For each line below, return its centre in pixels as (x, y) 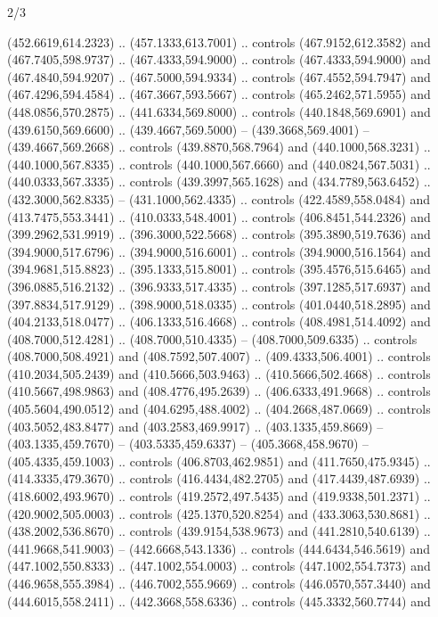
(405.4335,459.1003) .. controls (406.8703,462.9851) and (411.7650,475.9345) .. (219, 461)
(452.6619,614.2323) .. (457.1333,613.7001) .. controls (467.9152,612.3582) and (219, 41)
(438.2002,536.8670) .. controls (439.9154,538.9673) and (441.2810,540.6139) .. (219, 531)
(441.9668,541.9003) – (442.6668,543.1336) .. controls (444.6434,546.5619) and (219, 548)
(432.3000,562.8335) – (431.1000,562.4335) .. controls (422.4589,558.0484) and (219, 198)
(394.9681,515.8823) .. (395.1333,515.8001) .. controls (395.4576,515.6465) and (219, 269)
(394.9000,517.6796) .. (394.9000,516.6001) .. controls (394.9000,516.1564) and (219, 251)
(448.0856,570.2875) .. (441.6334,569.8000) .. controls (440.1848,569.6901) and (219, 111)
